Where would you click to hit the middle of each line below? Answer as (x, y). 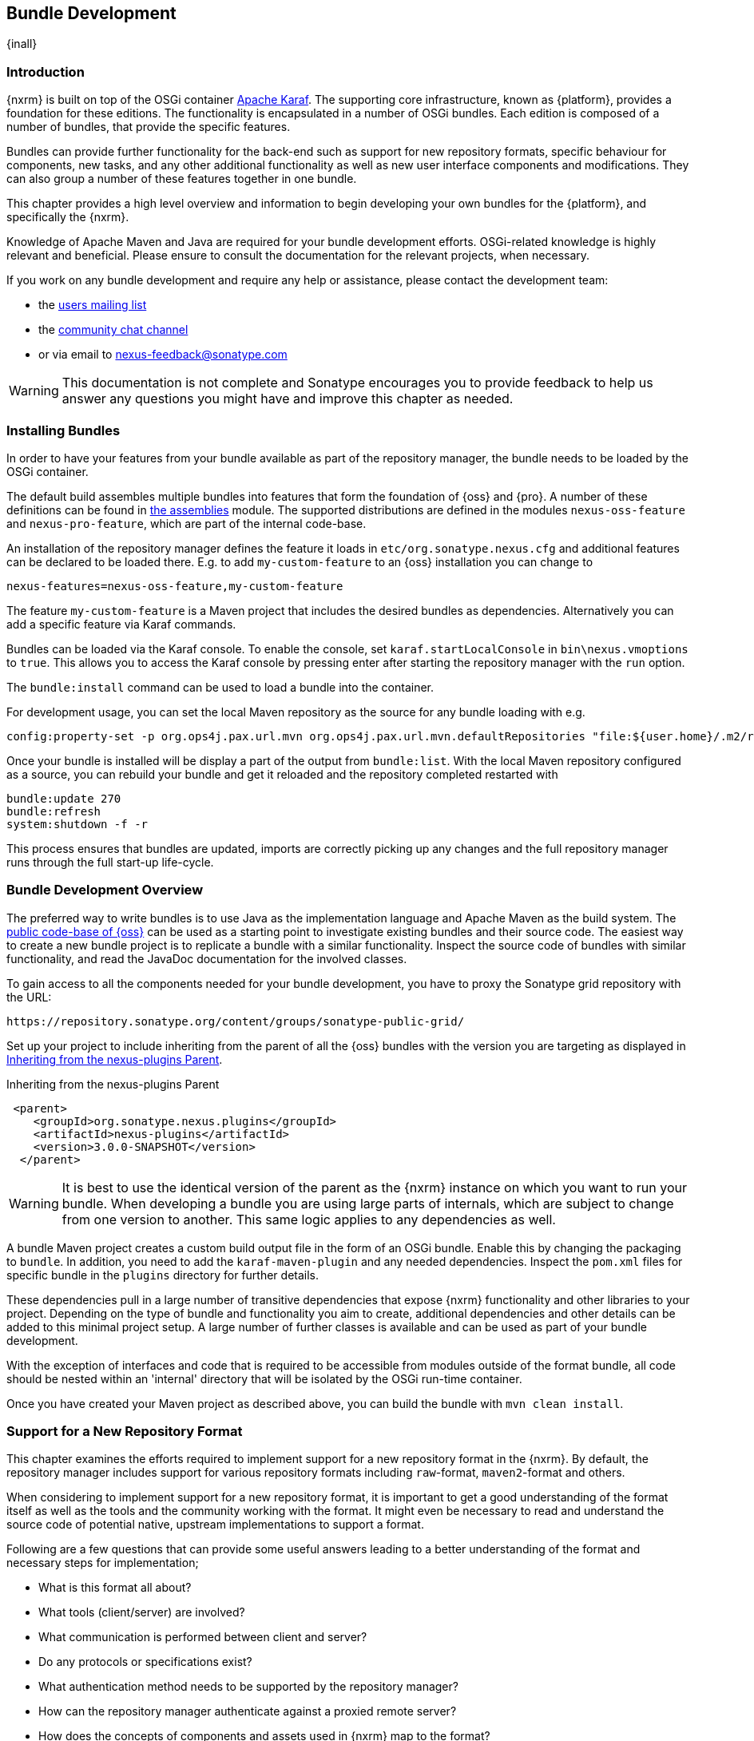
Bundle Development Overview (105, 890)
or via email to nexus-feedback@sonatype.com (163, 355)
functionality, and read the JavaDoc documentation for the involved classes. (207, 958)
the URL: (29, 997)
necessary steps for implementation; (103, 1563)
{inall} (22, 44)
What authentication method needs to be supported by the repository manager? (248, 1687)
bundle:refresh (54, 811)
